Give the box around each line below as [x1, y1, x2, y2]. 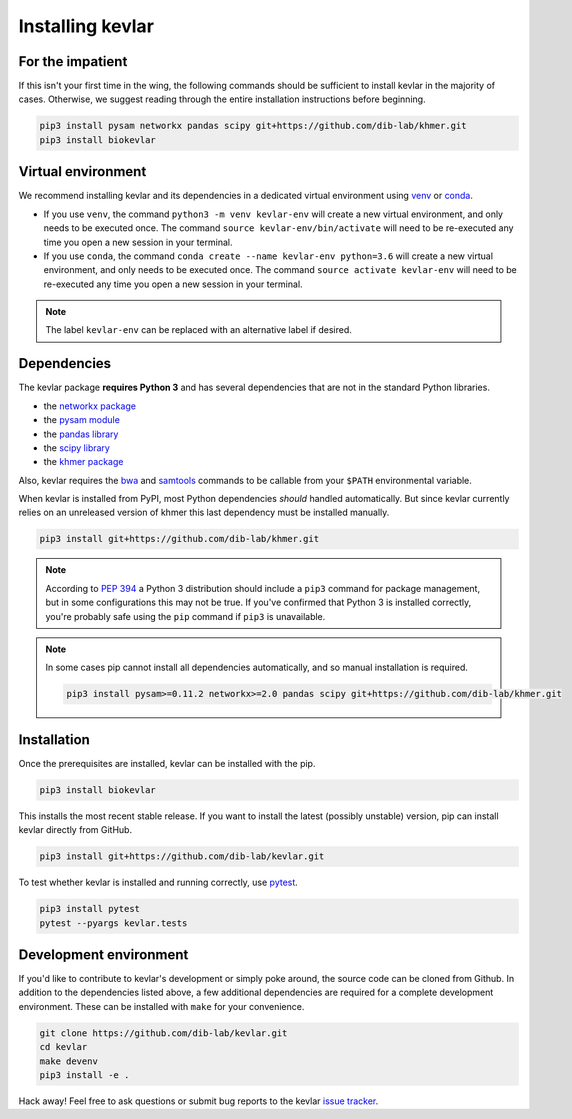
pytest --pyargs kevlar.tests [39, 917, 188, 929]
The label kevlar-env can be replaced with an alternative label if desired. [45, 324, 352, 336]
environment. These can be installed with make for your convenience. [18, 1000, 305, 1012]
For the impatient [18, 53, 128, 70]
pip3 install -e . [39, 1070, 130, 1081]
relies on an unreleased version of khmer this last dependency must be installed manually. [18, 506, 390, 519]
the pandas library [43, 428, 119, 440]
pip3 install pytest [39, 903, 140, 915]
